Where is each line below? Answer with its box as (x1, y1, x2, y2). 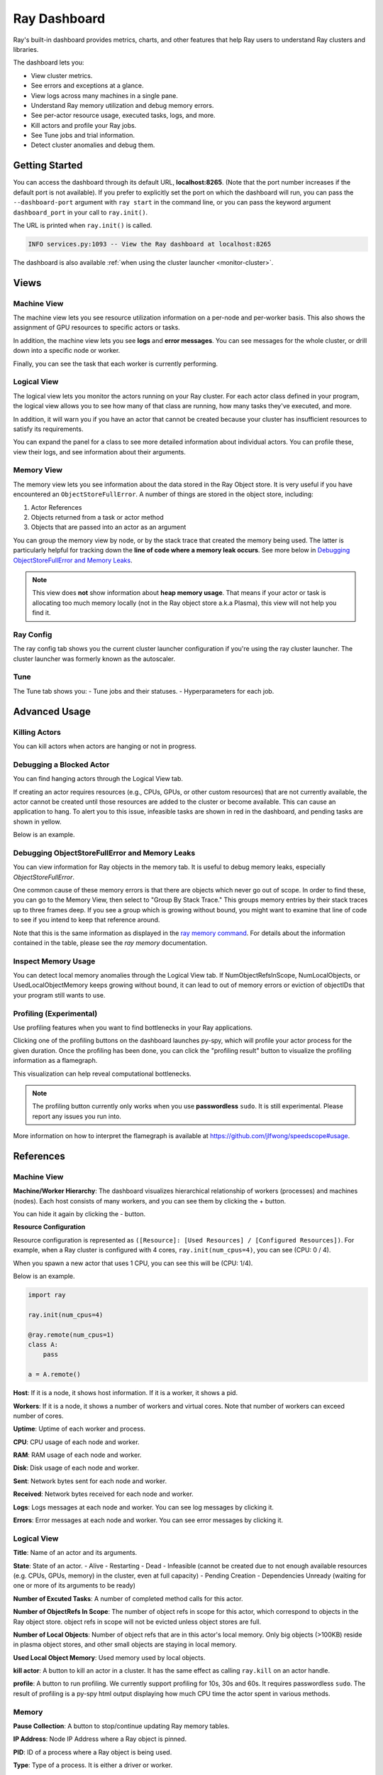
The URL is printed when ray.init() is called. (13, 221, 152, 229)
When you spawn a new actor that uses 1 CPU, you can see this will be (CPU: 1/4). (13, 1259, 253, 1267)
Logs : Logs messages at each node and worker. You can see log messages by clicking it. (13, 1502, 274, 1512)
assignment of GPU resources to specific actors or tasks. (13, 323, 180, 332)
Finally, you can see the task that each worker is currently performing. (13, 359, 218, 368)
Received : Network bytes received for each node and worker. (13, 1490, 194, 1498)
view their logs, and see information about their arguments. (13, 447, 186, 456)
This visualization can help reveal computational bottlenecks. (13, 1069, 191, 1078)
